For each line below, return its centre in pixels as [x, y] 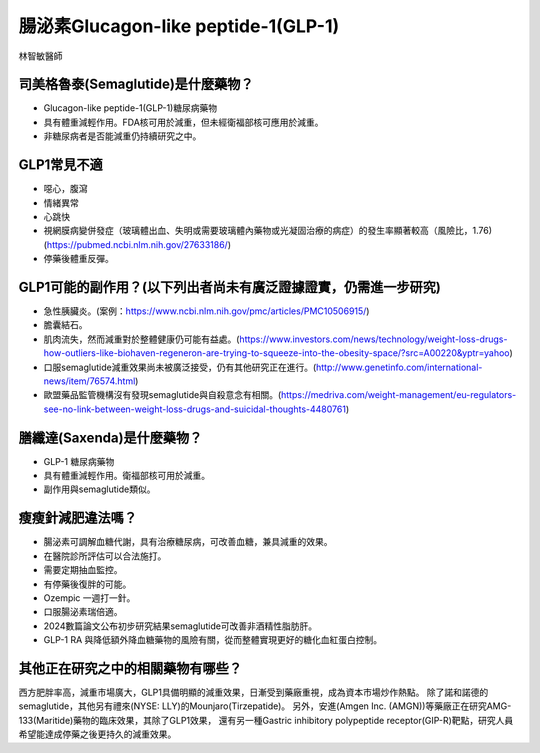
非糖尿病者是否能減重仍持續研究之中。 [122, 136]
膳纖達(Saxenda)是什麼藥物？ [110, 437]
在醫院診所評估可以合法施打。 [105, 556]
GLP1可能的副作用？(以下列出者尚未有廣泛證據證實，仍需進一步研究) [230, 286]
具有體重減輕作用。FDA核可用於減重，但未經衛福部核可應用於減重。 [183, 122]
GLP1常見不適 [61, 165]
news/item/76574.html [89, 381]
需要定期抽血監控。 [83, 570]
